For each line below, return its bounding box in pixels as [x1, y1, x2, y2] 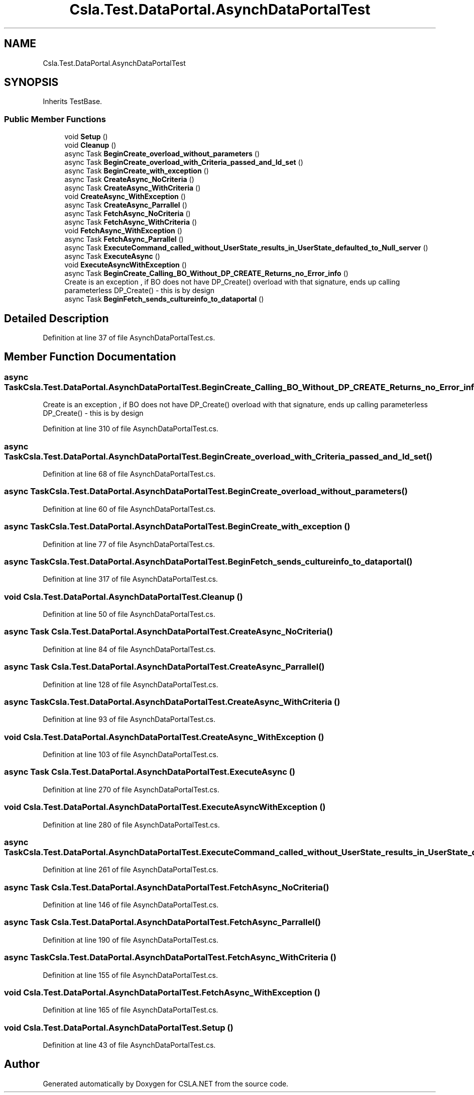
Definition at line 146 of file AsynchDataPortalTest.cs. [43, 900, 219, 909]
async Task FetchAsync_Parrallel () [64, 235, 184, 244]
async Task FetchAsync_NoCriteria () [64, 209, 191, 218]
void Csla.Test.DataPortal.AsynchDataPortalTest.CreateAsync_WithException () [4, 732, 324, 742]
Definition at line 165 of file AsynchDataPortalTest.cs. [43, 1006, 218, 1015]
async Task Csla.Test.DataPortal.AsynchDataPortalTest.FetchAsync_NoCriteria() [4, 882, 329, 892]
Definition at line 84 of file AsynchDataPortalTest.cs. [43, 645, 216, 654]
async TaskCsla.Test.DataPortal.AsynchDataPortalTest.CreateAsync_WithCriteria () [4, 696, 340, 707]
